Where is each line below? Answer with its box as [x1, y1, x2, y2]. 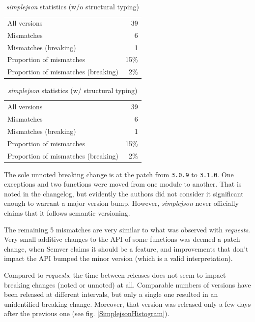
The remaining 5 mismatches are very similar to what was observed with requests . [4, 224, 251, 234]
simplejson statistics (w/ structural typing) [8, 85, 138, 96]
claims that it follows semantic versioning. [4, 208, 130, 218]
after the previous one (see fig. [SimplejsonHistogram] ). [4, 308, 170, 319]
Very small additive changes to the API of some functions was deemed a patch [4, 234, 240, 244]
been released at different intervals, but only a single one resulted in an [4, 289, 218, 299]
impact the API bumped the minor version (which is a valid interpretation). [4, 253, 233, 263]
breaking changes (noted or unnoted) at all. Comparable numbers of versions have [4, 279, 251, 290]
